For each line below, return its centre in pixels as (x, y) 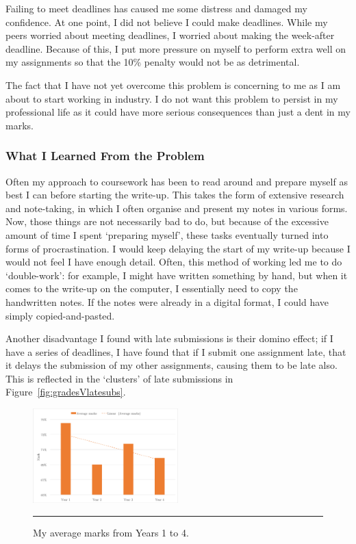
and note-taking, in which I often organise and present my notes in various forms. (177, 208)
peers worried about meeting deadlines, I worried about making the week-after (170, 35)
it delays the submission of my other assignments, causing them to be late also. (171, 365)
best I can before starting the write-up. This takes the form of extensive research (175, 195)
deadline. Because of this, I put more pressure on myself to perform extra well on (176, 48)
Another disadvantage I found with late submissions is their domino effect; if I (169, 338)
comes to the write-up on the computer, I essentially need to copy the (152, 288)
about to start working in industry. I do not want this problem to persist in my (172, 98)
